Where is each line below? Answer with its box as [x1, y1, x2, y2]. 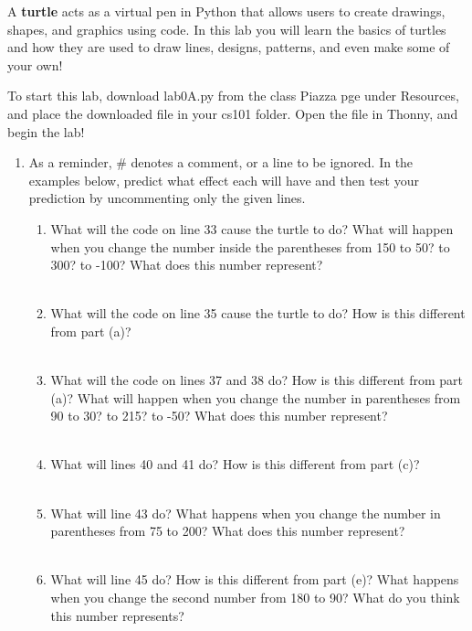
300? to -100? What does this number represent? [50, 255, 323, 274]
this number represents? [50, 605, 184, 625]
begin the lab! [7, 122, 85, 141]
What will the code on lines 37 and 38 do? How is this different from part [50, 370, 464, 390]
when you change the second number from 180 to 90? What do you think [50, 588, 460, 607]
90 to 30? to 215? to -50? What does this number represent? [50, 406, 388, 425]
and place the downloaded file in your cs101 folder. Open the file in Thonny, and [7, 103, 458, 123]
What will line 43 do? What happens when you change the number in [50, 503, 441, 522]
